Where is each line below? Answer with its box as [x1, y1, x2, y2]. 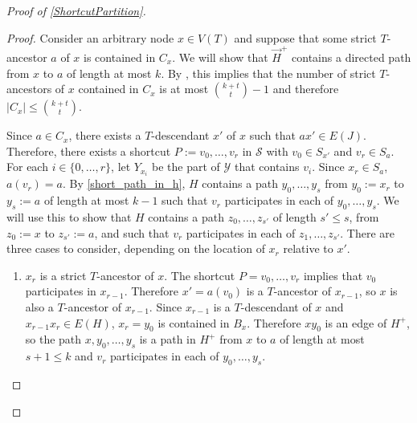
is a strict [39, 266, 87, 283]
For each [6, 158, 48, 175]
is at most [159, 80, 209, 97]
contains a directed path [292, 48, 411, 65]
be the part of [152, 158, 220, 175]
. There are [340, 224, 395, 241]
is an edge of [325, 314, 387, 331]
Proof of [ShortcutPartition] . [6, 2, 146, 18]
